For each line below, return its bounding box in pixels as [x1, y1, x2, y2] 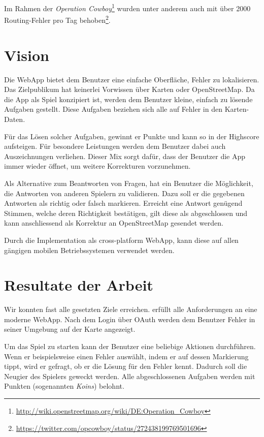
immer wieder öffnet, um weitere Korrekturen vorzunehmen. [4, 161, 191, 171]
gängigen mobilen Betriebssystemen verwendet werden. [4, 244, 175, 255]
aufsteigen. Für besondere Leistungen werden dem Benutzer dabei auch [4, 141, 226, 151]
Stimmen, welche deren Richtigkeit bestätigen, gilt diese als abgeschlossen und [4, 207, 247, 218]
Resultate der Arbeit [4, 274, 153, 295]
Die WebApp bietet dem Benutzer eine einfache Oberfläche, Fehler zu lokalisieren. [4, 74, 259, 84]
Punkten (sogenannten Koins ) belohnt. [4, 381, 124, 391]
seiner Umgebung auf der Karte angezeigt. [4, 324, 136, 334]
